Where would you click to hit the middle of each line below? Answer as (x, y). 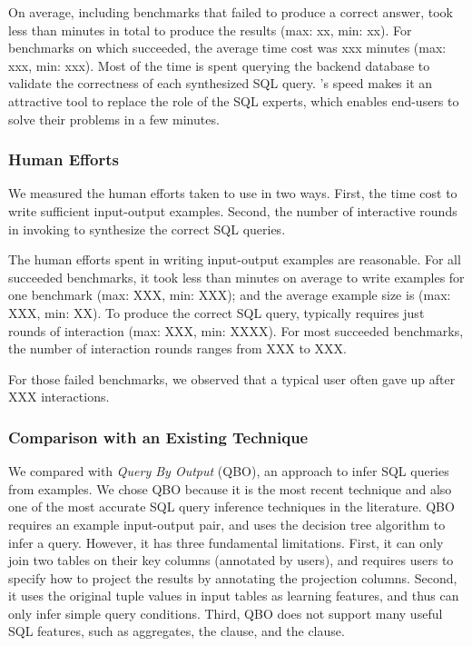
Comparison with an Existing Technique (158, 437)
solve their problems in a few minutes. (114, 119)
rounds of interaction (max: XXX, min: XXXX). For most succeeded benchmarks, (236, 330)
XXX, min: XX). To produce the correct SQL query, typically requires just (216, 312)
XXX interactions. (59, 397)
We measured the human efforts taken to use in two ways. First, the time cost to (233, 193)
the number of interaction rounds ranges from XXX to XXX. (177, 348)
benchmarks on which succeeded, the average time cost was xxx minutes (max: (227, 48)
